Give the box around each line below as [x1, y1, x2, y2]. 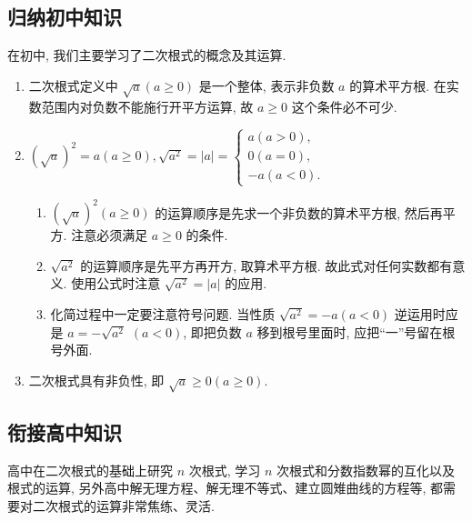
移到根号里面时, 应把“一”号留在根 [256, 322, 456, 341]
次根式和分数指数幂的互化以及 [276, 460, 456, 479]
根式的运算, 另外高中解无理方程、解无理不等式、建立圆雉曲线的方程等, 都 [7, 478, 444, 497]
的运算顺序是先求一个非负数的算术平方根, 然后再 [155, 203, 443, 222]
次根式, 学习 [188, 460, 261, 479]
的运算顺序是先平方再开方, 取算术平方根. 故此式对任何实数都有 [80, 255, 453, 275]
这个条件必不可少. [291, 96, 397, 115]
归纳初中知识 [7, 3, 122, 31]
